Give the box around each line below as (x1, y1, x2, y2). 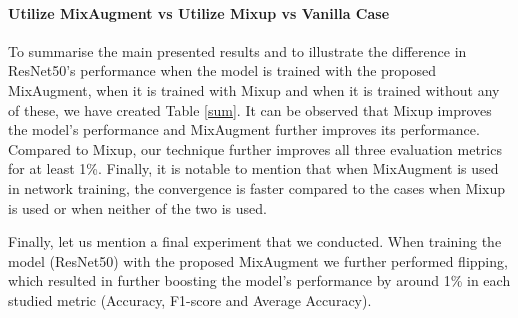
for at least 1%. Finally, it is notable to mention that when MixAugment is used (8, 158, 499, 179)
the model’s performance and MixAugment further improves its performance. (8, 119, 480, 140)
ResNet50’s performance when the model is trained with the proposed (8, 60, 437, 81)
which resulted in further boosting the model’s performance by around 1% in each (8, 270, 511, 291)
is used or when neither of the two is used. (8, 197, 267, 218)
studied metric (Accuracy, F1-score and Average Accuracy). (8, 289, 372, 310)
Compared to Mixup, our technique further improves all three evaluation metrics (8, 138, 502, 159)
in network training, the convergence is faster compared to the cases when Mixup (8, 177, 506, 198)
